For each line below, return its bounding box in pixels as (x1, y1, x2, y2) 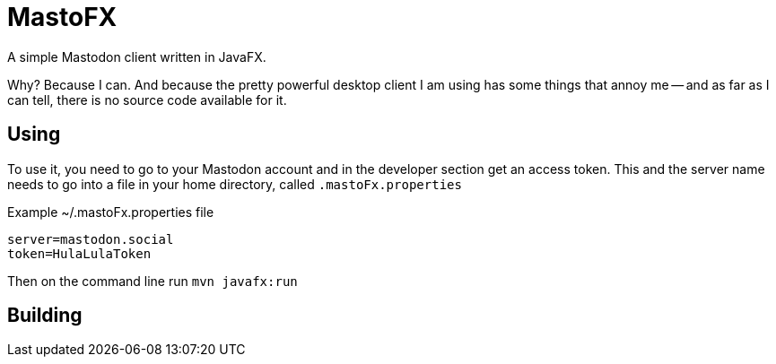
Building (7, 304, 83, 327)
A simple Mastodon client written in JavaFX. (7, 48, 266, 65)
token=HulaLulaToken (7, 246, 152, 261)
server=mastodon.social (7, 231, 174, 247)
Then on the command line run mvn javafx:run (7, 273, 298, 289)
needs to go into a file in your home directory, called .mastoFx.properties (7, 176, 462, 192)
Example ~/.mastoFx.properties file (7, 204, 214, 220)
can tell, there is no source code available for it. (7, 91, 287, 108)
